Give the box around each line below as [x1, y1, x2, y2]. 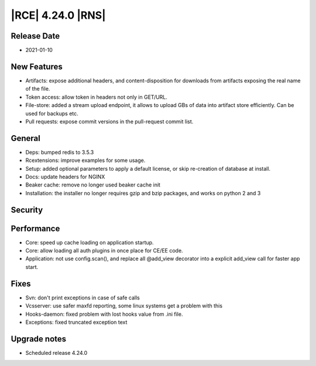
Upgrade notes [11, 334, 67, 344]
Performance [11, 223, 60, 233]
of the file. [25, 85, 50, 92]
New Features [11, 61, 63, 71]
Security [11, 205, 43, 215]
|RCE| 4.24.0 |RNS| [11, 9, 106, 22]
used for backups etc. [25, 110, 78, 117]
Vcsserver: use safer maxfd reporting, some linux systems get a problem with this [25, 302, 222, 309]
